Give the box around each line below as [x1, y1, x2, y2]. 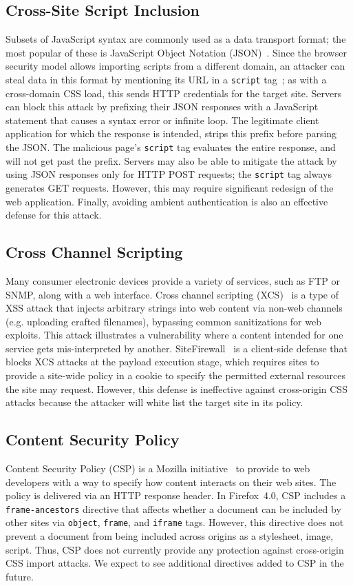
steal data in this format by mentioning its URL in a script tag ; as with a [6, 72, 327, 86]
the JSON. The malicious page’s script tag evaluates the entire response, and [6, 140, 336, 154]
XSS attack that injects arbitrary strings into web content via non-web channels [6, 301, 343, 315]
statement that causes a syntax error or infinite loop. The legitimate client [6, 112, 319, 127]
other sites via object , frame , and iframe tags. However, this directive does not [6, 515, 344, 529]
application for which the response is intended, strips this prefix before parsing [6, 126, 337, 141]
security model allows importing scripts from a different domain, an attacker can [6, 59, 345, 73]
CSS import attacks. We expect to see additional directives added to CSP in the [6, 556, 344, 570]
